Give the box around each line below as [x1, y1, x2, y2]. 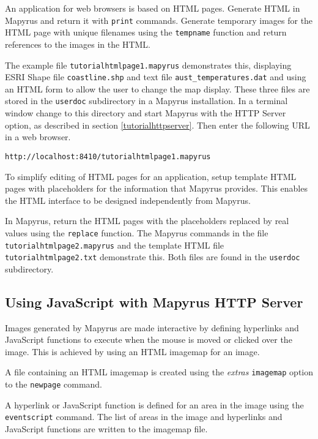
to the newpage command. [5, 378, 103, 391]
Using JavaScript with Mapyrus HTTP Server [5, 292, 303, 311]
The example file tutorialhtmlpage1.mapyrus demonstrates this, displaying [5, 58, 292, 71]
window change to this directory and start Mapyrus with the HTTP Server [5, 107, 286, 119]
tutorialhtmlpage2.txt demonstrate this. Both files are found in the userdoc [5, 250, 300, 263]
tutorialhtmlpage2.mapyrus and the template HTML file [5, 238, 224, 251]
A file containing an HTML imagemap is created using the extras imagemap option [5, 366, 314, 378]
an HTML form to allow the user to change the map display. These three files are [5, 82, 310, 95]
